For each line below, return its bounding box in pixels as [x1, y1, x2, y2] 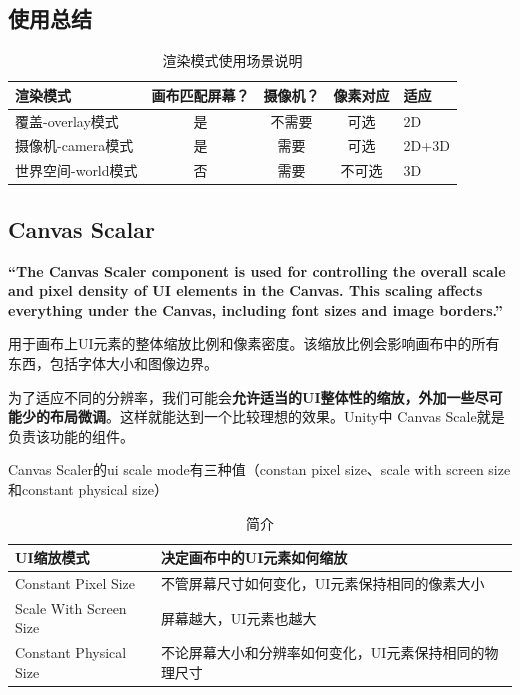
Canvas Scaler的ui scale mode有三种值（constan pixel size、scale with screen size [8, 459, 511, 480]
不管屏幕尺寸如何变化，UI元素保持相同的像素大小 [160, 573, 485, 593]
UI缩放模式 [15, 547, 90, 568]
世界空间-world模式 [15, 160, 138, 181]
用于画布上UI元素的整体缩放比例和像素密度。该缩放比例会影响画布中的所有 [8, 333, 500, 354]
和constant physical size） [8, 478, 169, 499]
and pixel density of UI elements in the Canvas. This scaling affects [8, 280, 483, 301]
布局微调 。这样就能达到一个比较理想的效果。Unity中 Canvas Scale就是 [49, 406, 505, 427]
